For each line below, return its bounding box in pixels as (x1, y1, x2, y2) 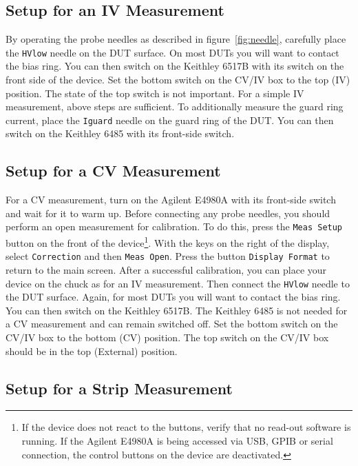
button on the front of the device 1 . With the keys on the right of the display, (6, 234, 330, 250)
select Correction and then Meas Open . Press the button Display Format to (6, 249, 330, 263)
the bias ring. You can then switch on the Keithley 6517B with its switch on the (6, 59, 344, 73)
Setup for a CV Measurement (6, 160, 221, 181)
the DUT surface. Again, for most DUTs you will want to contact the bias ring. (6, 290, 341, 304)
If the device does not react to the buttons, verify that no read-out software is (21, 420, 351, 434)
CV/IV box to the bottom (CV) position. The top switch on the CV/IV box (6, 330, 329, 345)
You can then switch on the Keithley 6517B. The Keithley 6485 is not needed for (6, 303, 348, 317)
